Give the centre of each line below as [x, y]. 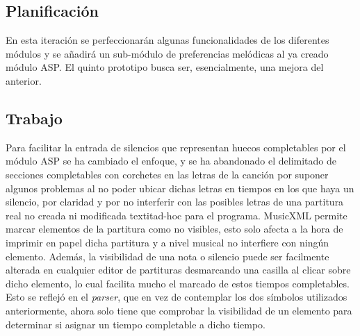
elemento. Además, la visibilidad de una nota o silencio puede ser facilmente [167, 256]
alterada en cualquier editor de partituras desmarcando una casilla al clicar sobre [178, 270]
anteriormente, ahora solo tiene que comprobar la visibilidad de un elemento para [179, 310]
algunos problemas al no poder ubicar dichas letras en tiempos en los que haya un [180, 188]
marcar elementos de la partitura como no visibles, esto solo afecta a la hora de [174, 229]
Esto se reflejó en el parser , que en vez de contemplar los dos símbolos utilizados [177, 297]
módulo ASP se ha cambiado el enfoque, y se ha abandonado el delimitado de [171, 161]
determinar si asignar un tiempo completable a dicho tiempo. [136, 324]
